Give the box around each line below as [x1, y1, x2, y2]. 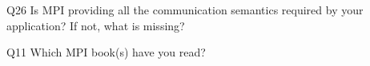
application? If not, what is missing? [6, 17, 185, 33]
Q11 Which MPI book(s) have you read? [6, 44, 206, 60]
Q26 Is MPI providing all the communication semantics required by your [6, 2, 364, 17]
